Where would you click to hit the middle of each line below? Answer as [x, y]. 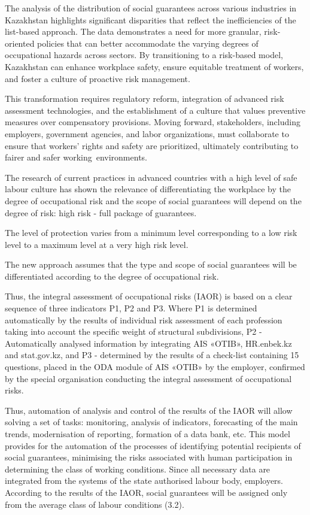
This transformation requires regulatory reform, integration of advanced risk [145, 99]
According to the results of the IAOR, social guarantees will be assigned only [146, 492]
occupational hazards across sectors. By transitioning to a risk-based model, [144, 55]
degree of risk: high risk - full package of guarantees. [101, 212]
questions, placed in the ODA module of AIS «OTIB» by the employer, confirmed [155, 367]
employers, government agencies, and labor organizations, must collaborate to [147, 133]
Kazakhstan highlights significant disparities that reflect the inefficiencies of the [151, 19]
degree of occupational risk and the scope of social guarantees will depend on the [153, 200]
